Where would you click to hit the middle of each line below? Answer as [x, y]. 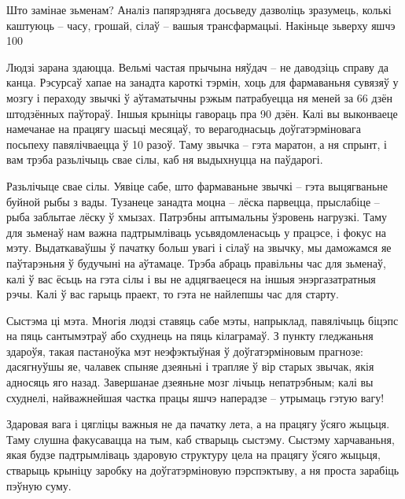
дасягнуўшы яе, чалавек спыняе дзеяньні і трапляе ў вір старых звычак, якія [190, 366]
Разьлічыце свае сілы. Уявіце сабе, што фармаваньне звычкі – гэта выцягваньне [197, 185]
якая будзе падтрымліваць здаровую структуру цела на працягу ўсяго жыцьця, [193, 455]
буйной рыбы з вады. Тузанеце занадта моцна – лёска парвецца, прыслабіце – [193, 201]
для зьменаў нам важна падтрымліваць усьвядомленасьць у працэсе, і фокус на [196, 232]
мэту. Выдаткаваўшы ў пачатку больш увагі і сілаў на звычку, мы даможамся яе [199, 248]
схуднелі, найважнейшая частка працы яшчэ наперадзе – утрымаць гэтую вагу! [195, 397]
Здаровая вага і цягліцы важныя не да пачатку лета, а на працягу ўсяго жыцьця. [198, 424]
